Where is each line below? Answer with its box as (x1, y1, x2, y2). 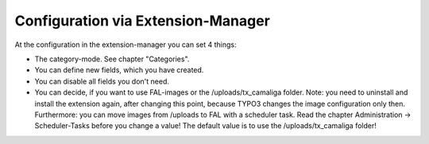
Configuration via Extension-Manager (14, 12, 270, 29)
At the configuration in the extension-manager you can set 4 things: (14, 40, 237, 49)
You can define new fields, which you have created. (34, 65, 204, 75)
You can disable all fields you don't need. (34, 76, 170, 86)
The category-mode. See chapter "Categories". (34, 54, 190, 64)
